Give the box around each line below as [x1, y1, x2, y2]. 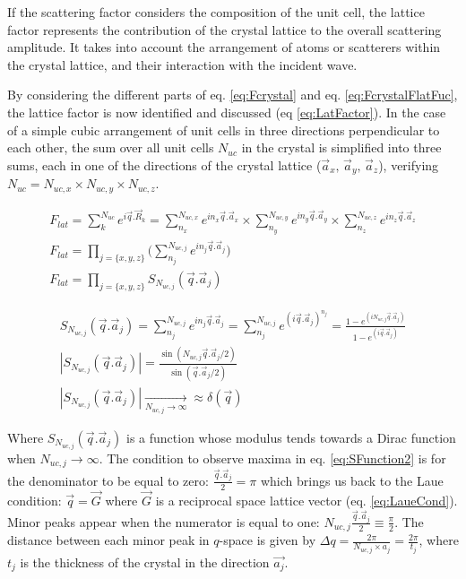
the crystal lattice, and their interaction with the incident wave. [7, 55, 358, 73]
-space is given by [219, 531, 316, 549]
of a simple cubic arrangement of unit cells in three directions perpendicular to [7, 120, 440, 139]
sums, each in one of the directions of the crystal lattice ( [7, 155, 322, 174]
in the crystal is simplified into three [241, 138, 442, 157]
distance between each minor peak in [7, 531, 210, 549]
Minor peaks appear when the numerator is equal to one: [7, 512, 320, 531]
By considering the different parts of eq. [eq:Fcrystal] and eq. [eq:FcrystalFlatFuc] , [7, 85, 458, 104]
